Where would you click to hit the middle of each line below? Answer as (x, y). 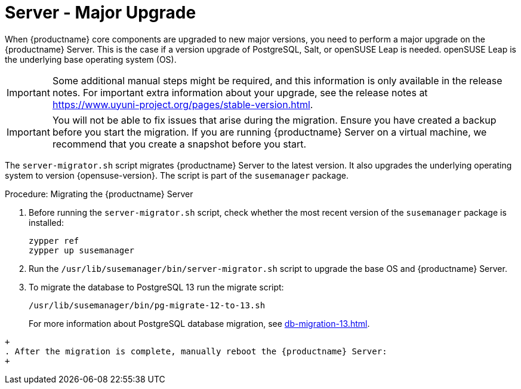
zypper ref (54, 241)
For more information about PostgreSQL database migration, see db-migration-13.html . (199, 323)
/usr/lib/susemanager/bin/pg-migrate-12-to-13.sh (147, 305)
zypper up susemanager (82, 250)
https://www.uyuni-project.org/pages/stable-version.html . (183, 104)
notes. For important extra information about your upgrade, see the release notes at (240, 92)
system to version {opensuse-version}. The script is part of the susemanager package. (177, 175)
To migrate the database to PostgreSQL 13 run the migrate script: (156, 287)
